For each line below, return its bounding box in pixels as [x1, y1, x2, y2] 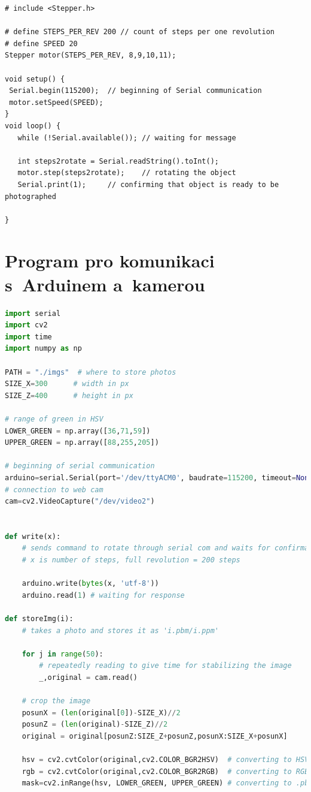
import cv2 [5, 321, 48, 330]
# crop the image [22, 697, 91, 706]
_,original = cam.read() [39, 673, 138, 682]
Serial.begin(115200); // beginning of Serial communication [9, 86, 262, 95]
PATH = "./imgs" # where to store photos [5, 368, 176, 377]
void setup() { [5, 74, 65, 83]
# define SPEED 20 [5, 39, 78, 48]
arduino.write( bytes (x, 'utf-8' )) [22, 579, 159, 588]
